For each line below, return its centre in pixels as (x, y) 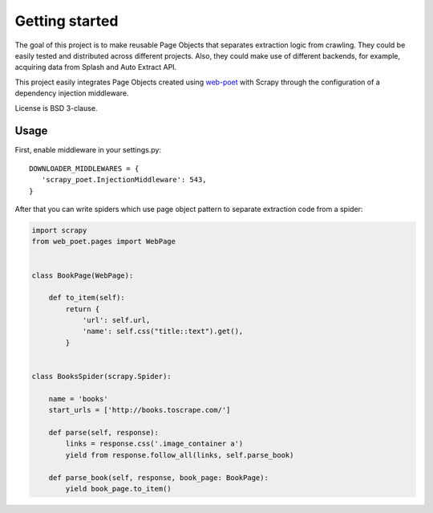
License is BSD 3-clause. (56, 108)
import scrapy (59, 230)
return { (83, 309)
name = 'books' (78, 399)
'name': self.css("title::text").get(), (163, 332)
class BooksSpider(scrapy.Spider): (101, 377)
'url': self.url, (116, 320)
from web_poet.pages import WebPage (104, 242)
